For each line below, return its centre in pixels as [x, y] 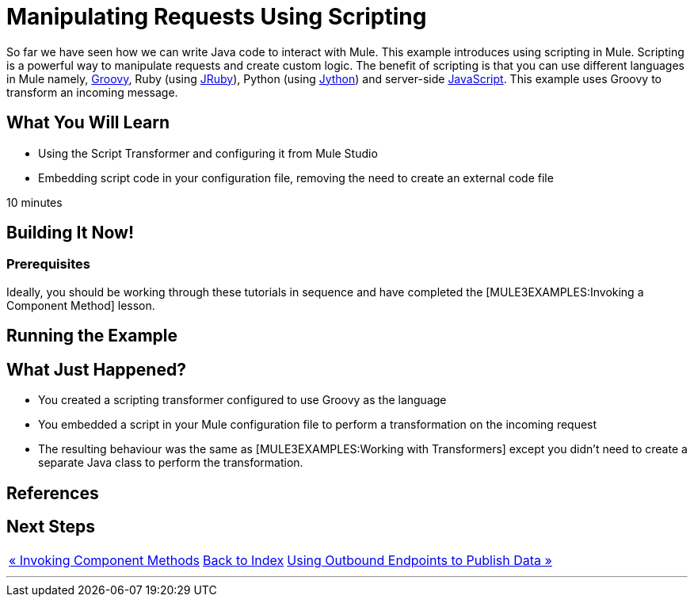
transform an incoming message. [92, 92]
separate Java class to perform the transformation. [171, 463]
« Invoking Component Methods [104, 561]
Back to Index [244, 561]
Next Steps [51, 526]
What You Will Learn [88, 123]
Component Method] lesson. [81, 305]
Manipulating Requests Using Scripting [217, 17]
